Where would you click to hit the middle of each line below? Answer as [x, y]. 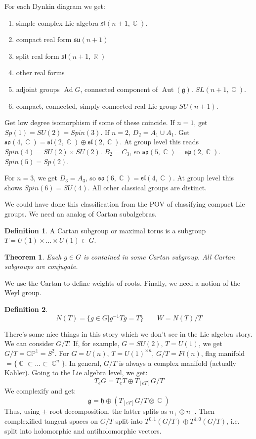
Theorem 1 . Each [33, 256]
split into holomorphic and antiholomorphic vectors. [83, 430]
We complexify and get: [40, 391]
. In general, [83, 363]
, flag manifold [223, 353]
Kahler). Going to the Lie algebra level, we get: [76, 373]
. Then [205, 411]
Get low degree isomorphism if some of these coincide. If [90, 122]
